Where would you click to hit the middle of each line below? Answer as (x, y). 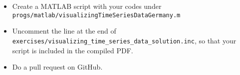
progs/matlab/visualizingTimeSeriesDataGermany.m (96, 15)
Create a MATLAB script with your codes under (87, 6)
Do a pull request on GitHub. (57, 67)
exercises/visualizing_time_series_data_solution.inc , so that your (124, 40)
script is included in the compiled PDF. (73, 50)
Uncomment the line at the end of (64, 31)
